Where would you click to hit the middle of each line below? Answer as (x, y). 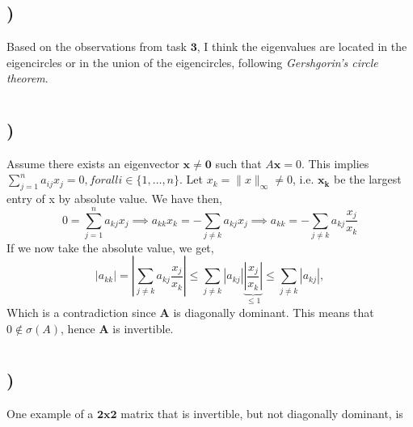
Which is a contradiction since (81, 312)
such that (238, 163)
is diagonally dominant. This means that (274, 312)
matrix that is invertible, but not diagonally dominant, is (262, 414)
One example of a (50, 414)
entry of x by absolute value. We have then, (114, 199)
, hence (78, 328)
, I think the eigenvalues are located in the (302, 46)
